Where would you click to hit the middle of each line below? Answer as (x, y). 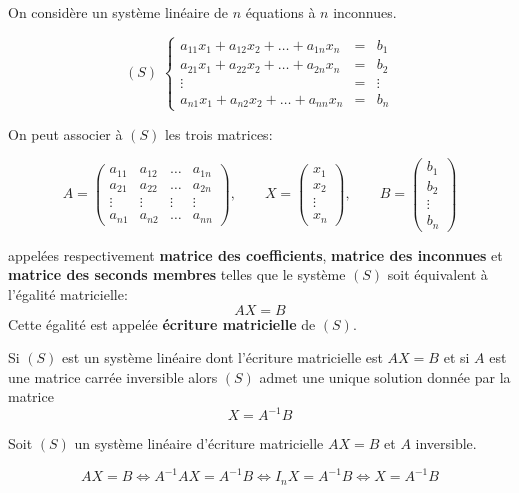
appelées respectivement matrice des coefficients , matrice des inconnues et (255, 254)
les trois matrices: (218, 133)
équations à (280, 12)
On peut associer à (65, 133)
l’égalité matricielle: (68, 293)
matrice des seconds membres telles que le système (177, 274)
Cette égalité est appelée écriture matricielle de (162, 323)
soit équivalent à (437, 274)
